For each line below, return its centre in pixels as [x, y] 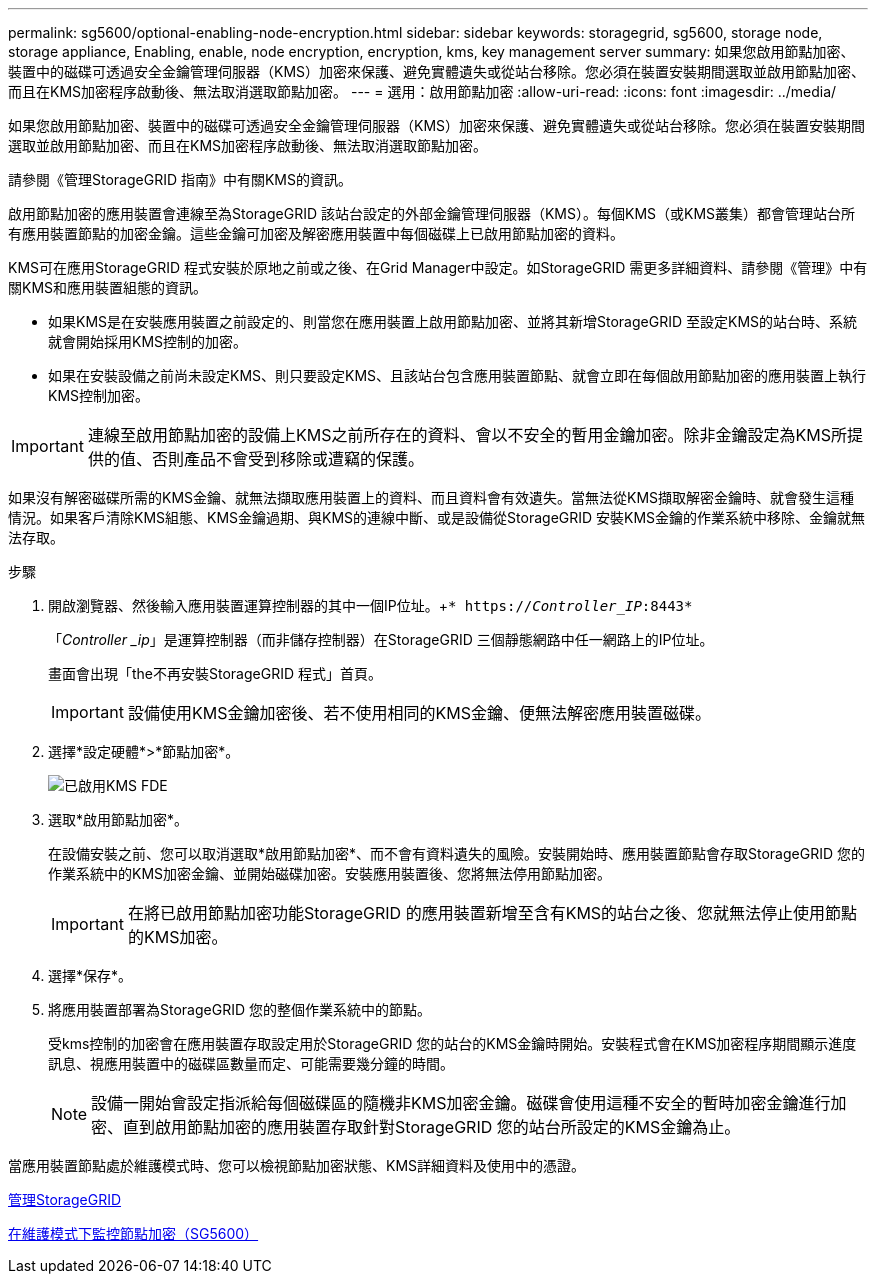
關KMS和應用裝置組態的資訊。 [108, 287]
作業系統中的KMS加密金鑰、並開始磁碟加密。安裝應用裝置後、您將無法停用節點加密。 [330, 873]
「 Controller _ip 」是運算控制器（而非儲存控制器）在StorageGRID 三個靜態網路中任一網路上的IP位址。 [381, 639]
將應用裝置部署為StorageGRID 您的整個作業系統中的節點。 [239, 1009]
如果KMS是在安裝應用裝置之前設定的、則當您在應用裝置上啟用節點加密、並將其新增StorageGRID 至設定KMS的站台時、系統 [453, 321]
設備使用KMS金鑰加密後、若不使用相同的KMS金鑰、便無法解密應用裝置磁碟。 [419, 713]
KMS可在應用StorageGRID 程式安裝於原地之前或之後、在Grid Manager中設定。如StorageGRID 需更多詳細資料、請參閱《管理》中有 [438, 267]
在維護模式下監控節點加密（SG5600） [133, 1233]
